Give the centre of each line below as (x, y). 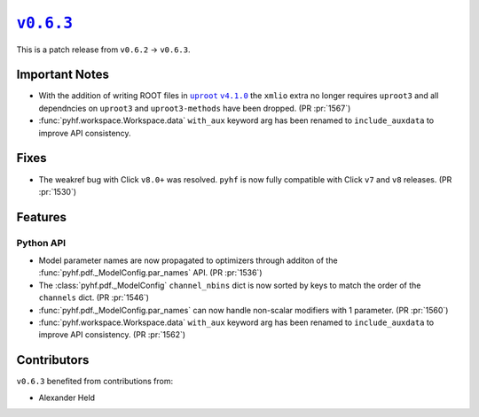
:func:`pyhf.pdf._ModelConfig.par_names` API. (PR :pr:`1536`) (150, 273)
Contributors (53, 360)
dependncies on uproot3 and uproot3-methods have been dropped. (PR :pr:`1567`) (195, 108)
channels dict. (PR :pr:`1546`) (94, 297)
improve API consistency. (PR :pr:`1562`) (112, 335)
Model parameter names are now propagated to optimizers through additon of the (188, 260)
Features (41, 217)
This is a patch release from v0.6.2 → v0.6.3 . (103, 50)
